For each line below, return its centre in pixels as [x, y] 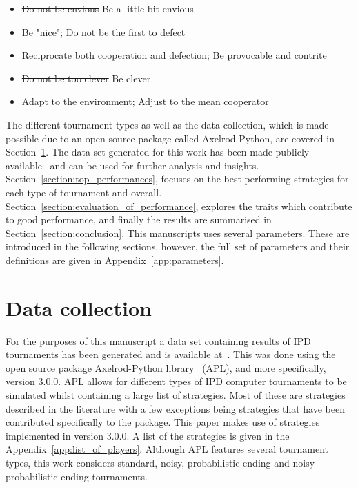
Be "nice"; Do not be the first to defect [103, 31]
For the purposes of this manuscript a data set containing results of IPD [158, 340]
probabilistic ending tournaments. [77, 476]
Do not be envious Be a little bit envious [108, 8]
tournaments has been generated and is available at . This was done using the [171, 354]
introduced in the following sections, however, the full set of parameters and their [178, 246]
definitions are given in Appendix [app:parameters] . [115, 260]
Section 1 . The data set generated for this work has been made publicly [158, 152]
